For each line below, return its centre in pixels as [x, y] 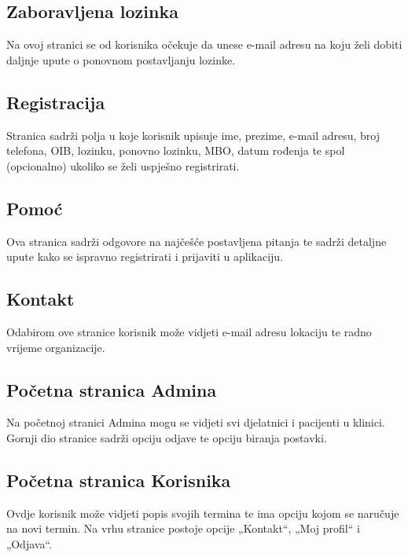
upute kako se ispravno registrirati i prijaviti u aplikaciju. [145, 257]
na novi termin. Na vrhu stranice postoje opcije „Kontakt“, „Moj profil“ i [183, 528]
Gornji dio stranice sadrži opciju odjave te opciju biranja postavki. [167, 437]
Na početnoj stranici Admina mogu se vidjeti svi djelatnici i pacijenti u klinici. [196, 422]
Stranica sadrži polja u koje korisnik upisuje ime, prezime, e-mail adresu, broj [193, 135]
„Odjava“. [29, 543]
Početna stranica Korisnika [119, 480]
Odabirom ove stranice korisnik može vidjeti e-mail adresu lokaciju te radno [189, 331]
